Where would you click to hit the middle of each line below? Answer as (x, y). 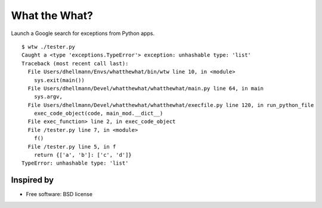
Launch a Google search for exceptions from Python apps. (83, 33)
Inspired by (32, 180)
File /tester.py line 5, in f (72, 146)
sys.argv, (48, 97)
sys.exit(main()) (59, 80)
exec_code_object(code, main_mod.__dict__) (98, 114)
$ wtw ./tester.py (49, 47)
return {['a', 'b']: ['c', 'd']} (83, 155)
